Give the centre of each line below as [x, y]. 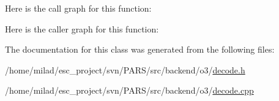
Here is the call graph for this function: [78, 8]
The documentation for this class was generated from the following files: [140, 49]
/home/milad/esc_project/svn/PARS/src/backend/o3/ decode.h [125, 69]
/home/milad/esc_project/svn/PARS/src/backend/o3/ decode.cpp [129, 90]
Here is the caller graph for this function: [82, 28]
